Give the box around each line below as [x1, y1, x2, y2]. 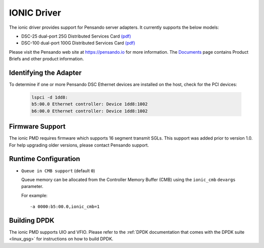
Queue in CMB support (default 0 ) [21, 167, 95, 173]
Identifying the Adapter [9, 68, 82, 77]
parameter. [21, 184, 44, 189]
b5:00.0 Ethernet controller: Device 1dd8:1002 [31, 102, 148, 107]
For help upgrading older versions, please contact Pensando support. [9, 142, 149, 148]
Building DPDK [9, 216, 55, 225]
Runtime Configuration [9, 155, 80, 163]
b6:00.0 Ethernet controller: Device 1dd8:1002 [31, 108, 148, 114]
